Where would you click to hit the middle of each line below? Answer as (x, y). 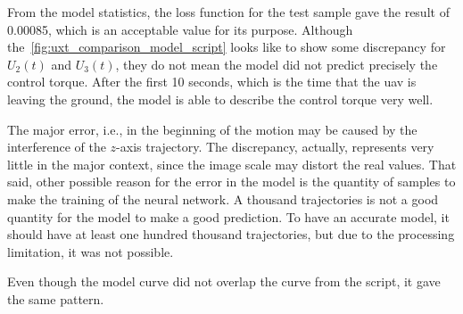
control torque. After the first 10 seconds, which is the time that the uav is (212, 82)
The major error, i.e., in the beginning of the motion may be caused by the (212, 129)
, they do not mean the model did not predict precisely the (277, 64)
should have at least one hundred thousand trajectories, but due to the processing (231, 234)
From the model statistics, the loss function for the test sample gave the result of (228, 12)
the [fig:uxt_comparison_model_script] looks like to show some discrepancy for (227, 47)
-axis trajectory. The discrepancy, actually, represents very (275, 147)
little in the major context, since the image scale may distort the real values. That (232, 164)
